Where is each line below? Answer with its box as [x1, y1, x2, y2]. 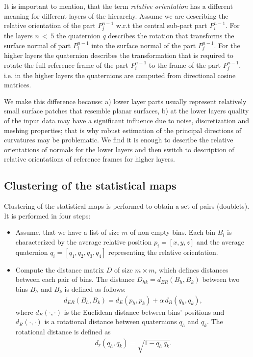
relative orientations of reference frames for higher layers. [4, 154, 175, 164]
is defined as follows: [64, 283, 126, 294]
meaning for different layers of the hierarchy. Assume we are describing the [4, 10, 228, 21]
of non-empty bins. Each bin [130, 227, 215, 237]
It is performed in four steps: [4, 210, 91, 220]
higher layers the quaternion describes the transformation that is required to [4, 50, 233, 60]
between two [202, 274, 240, 284]
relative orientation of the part [4, 20, 96, 30]
